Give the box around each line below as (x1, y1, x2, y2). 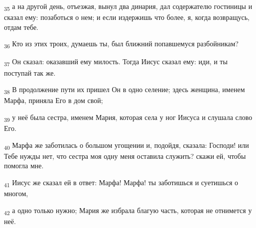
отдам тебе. (4, 21, 38, 32)
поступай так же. (4, 67, 56, 78)
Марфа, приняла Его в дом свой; (4, 95, 103, 106)
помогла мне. (4, 160, 44, 171)
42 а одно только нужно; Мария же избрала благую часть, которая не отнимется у (4, 205, 252, 217)
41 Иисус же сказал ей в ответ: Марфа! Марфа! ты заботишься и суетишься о (4, 177, 238, 189)
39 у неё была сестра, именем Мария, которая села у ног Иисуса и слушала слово (4, 112, 253, 123)
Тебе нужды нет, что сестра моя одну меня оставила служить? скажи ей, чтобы (4, 150, 246, 161)
